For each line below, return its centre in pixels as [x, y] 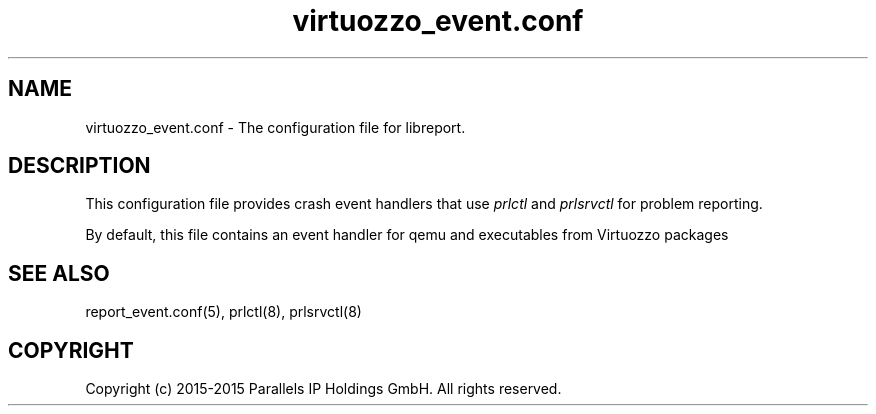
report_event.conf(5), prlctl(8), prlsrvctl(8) [223, 312]
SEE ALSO [59, 273]
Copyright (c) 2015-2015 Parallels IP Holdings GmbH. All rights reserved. [323, 389]
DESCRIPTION [79, 166]
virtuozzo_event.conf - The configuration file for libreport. [275, 127]
